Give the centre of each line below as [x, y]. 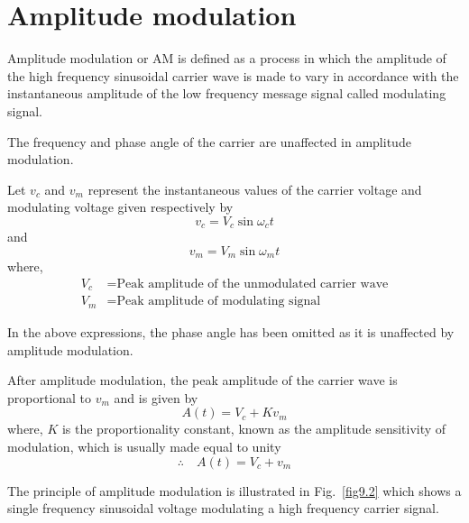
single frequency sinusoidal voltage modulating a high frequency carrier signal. [223, 508]
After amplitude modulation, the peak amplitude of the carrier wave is [202, 380]
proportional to [50, 397]
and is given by [156, 397]
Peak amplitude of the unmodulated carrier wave [253, 284]
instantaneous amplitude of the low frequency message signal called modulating [227, 93]
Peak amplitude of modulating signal [219, 302]
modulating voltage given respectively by [120, 207]
